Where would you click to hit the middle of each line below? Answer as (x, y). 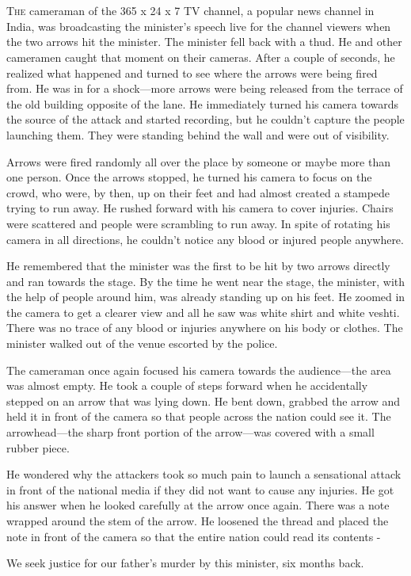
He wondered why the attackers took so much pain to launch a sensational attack (204, 474)
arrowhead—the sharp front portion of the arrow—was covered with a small (190, 432)
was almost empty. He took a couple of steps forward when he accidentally (187, 385)
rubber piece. (38, 447)
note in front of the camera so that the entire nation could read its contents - (194, 536)
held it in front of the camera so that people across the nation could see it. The (199, 416)
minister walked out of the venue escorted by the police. (142, 343)
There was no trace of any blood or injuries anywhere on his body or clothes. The (205, 328)
